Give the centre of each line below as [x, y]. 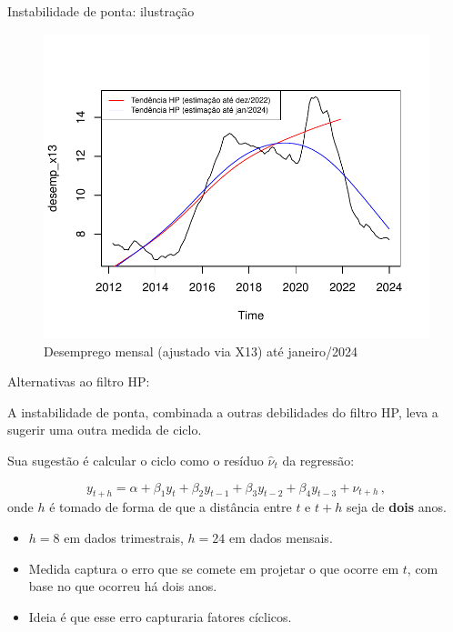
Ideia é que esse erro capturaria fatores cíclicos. [160, 616]
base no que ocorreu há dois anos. [123, 586]
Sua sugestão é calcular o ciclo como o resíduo [136, 461]
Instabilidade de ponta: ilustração [101, 11]
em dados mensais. [281, 538]
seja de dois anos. [396, 507]
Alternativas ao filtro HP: [79, 381]
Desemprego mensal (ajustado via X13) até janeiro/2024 [201, 351]
